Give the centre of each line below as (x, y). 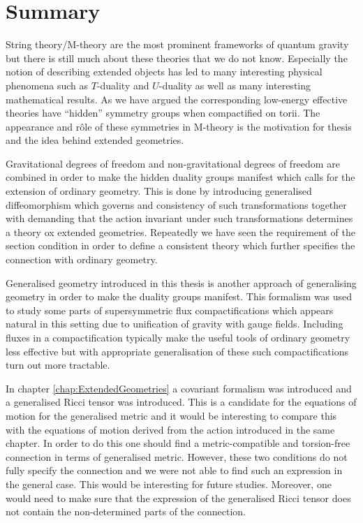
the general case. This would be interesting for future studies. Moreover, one (169, 484)
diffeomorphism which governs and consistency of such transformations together (176, 204)
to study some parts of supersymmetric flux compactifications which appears (170, 310)
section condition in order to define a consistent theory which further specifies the (180, 245)
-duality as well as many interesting (235, 85)
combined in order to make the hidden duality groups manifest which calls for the (180, 177)
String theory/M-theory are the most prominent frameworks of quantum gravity (177, 44)
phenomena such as (47, 85)
